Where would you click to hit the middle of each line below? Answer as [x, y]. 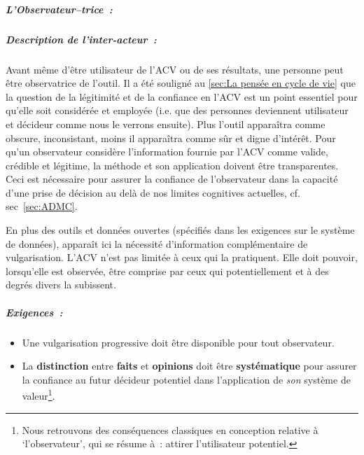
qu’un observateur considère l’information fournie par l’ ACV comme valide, [167, 152]
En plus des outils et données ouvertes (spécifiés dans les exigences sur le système [180, 230]
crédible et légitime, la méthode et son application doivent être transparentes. [172, 165]
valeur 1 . [38, 395]
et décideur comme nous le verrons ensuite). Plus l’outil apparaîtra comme [166, 124]
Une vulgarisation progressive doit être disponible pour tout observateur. [178, 342]
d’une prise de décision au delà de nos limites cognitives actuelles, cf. [153, 192]
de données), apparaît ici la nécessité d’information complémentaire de [157, 243]
